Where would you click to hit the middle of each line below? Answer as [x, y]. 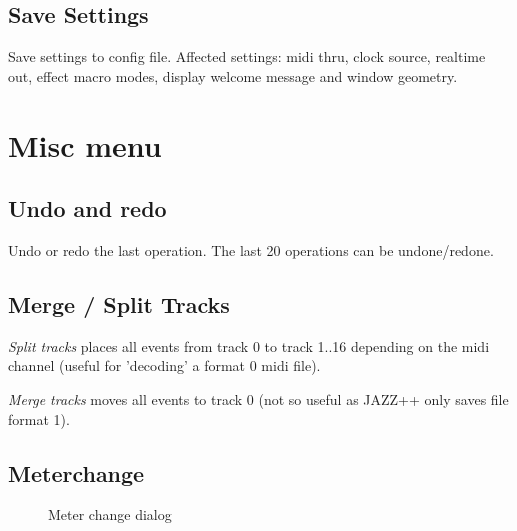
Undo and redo [87, 208]
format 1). [39, 418]
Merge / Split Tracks [119, 303]
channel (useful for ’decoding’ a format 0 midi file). [164, 365]
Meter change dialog [110, 514]
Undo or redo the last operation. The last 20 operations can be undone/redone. [251, 249]
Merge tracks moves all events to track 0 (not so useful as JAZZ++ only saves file [258, 398]
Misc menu [85, 144]
